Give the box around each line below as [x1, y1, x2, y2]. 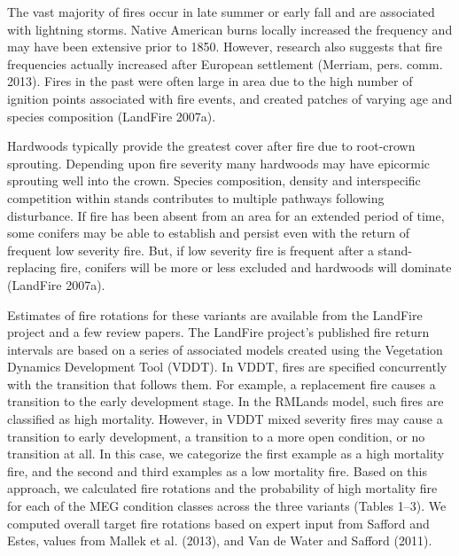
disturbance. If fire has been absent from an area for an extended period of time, [7, 206, 445, 224]
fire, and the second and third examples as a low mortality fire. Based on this [7, 461, 427, 480]
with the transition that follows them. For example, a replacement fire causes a [7, 374, 436, 393]
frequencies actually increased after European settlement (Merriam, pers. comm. [7, 54, 443, 73]
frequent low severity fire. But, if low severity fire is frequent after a [7, 240, 375, 259]
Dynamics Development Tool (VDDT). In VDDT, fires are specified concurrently [7, 357, 447, 376]
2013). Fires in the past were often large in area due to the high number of [7, 72, 413, 90]
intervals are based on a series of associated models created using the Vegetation [7, 340, 443, 358]
